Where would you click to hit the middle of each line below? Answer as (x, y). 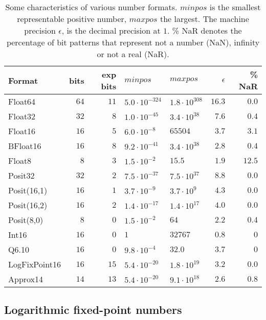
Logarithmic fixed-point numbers (93, 310)
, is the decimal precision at (111, 30)
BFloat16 (25, 146)
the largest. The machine (204, 19)
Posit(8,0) (26, 220)
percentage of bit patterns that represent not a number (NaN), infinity (133, 42)
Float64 (22, 101)
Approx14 (26, 279)
